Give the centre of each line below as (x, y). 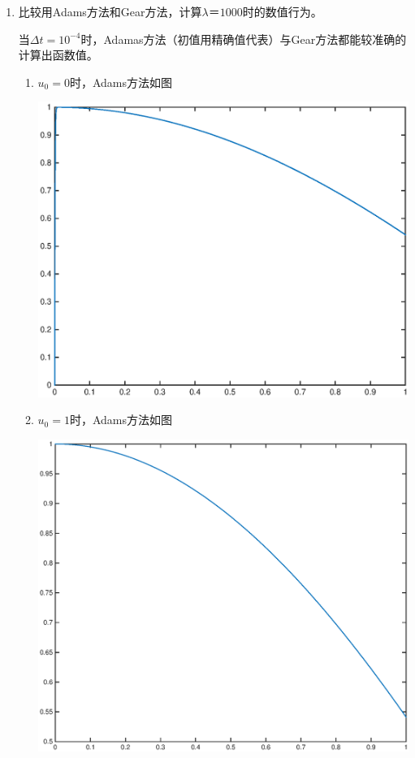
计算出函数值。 (58, 55)
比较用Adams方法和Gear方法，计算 (110, 11)
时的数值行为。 (282, 11)
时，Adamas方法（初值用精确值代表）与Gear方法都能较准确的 (244, 39)
